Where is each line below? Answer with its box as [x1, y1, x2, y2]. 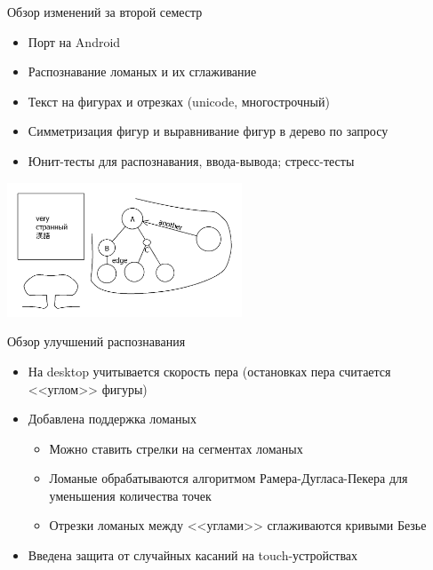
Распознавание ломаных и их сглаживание [28, 62, 257, 81]
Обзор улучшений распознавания [7, 332, 186, 351]
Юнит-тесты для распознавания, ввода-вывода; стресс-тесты [28, 151, 355, 170]
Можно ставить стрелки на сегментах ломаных [49, 439, 303, 457]
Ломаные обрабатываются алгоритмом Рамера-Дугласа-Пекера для [49, 469, 408, 487]
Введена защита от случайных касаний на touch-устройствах [28, 546, 358, 565]
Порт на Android [28, 32, 121, 51]
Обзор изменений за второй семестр [7, 3, 203, 20]
